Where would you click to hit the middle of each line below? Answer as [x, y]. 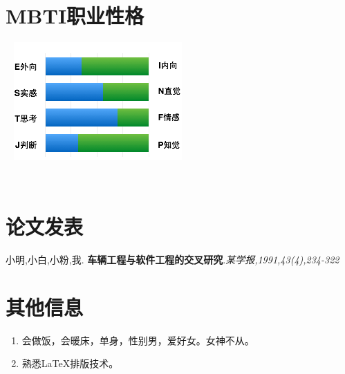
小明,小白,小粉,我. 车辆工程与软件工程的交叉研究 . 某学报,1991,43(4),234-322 [172, 260]
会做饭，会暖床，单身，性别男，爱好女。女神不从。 [138, 340]
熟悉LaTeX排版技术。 [70, 363]
